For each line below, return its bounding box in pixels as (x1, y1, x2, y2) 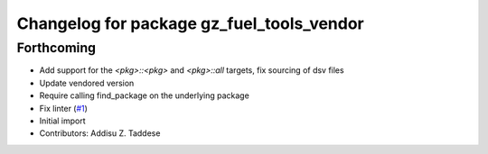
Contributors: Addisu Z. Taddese (39, 128, 161, 139)
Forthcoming (16, 40, 97, 56)
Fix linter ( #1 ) (39, 103, 88, 113)
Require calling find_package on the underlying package (39, 90, 250, 101)
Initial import (39, 115, 86, 126)
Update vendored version (39, 77, 135, 88)
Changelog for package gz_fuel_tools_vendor (16, 14, 365, 33)
